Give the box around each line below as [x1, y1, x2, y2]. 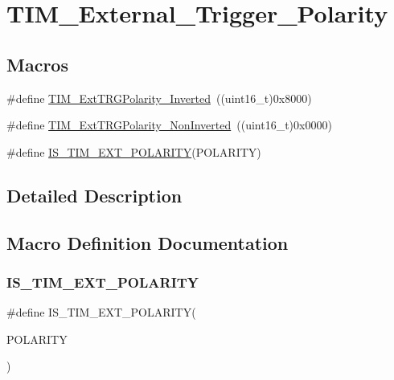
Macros [6, 51, 68, 76]
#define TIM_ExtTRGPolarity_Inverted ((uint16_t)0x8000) [6, 89, 312, 106]
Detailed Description [6, 182, 183, 207]
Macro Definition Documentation [6, 230, 289, 255]
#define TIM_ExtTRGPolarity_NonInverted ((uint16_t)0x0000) [6, 116, 332, 133]
